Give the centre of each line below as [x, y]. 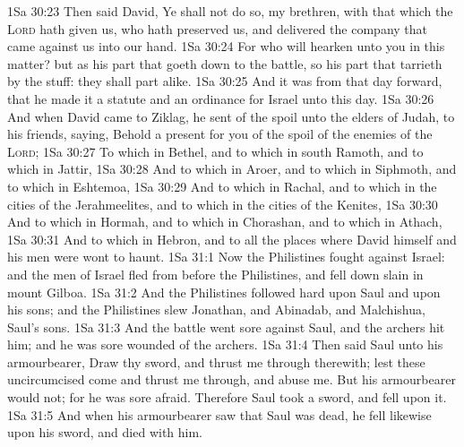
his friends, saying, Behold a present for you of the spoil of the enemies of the [220, 134]
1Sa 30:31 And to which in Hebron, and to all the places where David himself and [232, 239]
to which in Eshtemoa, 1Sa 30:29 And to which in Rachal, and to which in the [222, 186]
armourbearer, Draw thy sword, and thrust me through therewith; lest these [216, 361]
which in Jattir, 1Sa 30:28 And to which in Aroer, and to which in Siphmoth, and [232, 169]
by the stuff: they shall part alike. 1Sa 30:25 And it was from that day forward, [225, 81]
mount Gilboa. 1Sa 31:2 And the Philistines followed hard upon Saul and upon [224, 292]
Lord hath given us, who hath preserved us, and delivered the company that [218, 28]
